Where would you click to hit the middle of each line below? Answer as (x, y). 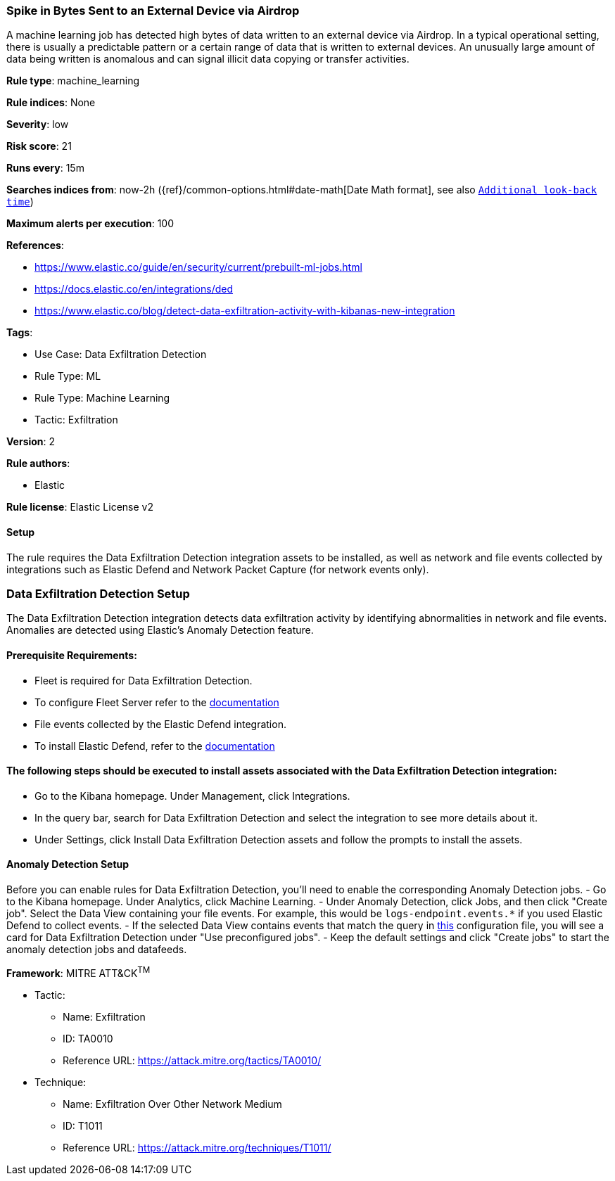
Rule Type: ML (68, 376)
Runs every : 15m (45, 168)
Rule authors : (38, 464)
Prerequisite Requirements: (72, 655)
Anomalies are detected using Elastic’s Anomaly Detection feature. (160, 630)
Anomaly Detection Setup (68, 864)
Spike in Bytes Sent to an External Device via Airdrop (153, 11)
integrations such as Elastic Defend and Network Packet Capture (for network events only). (218, 569)
